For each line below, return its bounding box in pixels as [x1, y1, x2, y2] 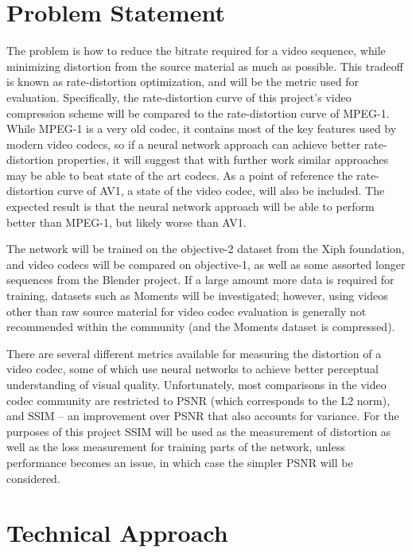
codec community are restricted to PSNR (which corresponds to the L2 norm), [6, 391, 391, 408]
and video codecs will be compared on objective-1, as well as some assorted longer [6, 255, 406, 272]
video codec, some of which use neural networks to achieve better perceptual [6, 360, 379, 377]
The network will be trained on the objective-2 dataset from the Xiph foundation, [6, 240, 405, 257]
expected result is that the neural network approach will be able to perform [6, 198, 375, 215]
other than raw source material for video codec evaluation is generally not [6, 302, 367, 319]
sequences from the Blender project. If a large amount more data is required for [6, 271, 395, 288]
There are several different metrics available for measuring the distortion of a [6, 345, 382, 361]
